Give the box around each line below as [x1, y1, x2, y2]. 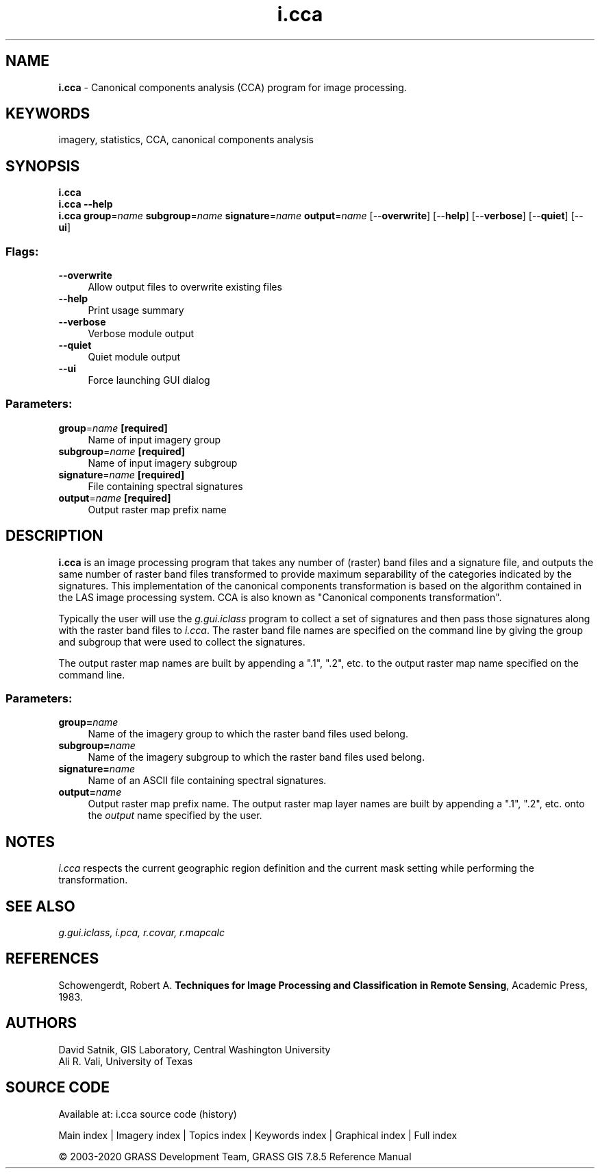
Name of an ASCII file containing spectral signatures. [88, 774, 327, 787]
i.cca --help [58, 198, 113, 210]
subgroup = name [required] [58, 445, 186, 457]
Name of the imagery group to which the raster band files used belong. [88, 728, 408, 740]
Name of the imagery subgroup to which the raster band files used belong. [88, 751, 425, 763]
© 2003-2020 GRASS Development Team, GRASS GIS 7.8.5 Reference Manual [58, 1150, 412, 1162]
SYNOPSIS [5, 157, 80, 175]
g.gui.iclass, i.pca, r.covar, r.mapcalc [58, 927, 225, 939]
